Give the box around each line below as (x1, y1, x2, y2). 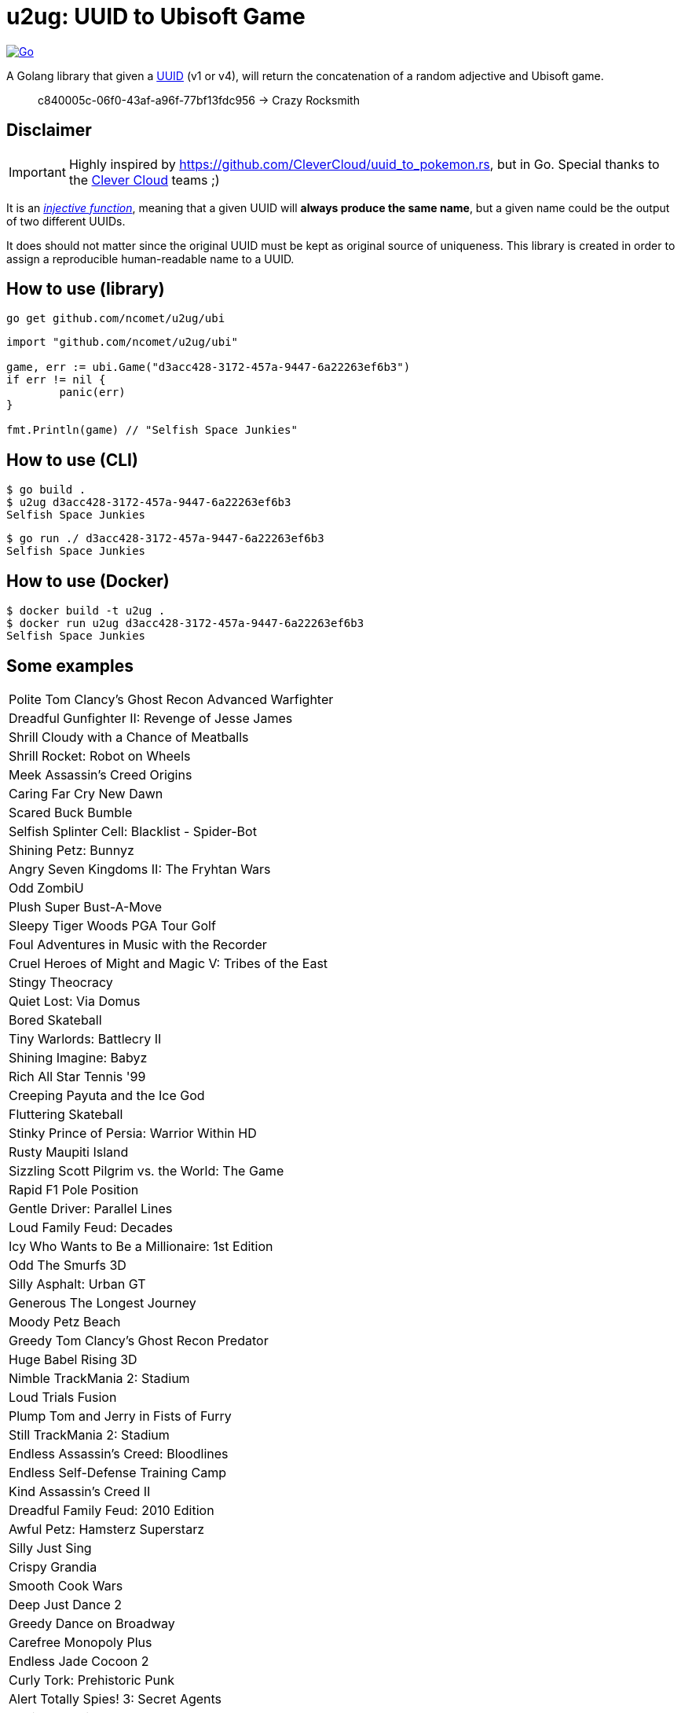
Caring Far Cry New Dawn (9, 785, 163, 801)
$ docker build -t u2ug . (6, 604, 166, 618)
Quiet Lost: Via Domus (9, 992, 141, 1009)
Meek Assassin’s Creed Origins (9, 766, 192, 783)
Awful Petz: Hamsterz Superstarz (9, 1520, 205, 1537)
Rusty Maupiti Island (9, 1143, 129, 1160)
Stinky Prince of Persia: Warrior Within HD (9, 1124, 257, 1141)
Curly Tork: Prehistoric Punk (9, 1671, 175, 1688)
